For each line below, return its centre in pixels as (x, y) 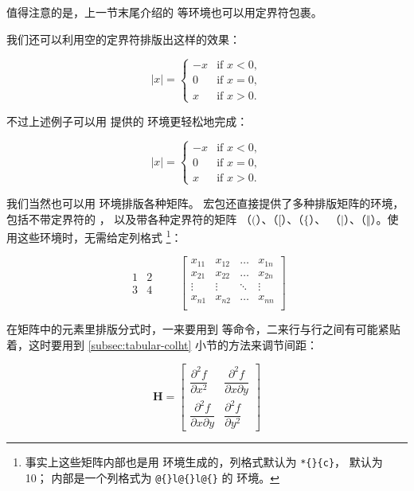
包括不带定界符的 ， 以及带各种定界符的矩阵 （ (129, 218)
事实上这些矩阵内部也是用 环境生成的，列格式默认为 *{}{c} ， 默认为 (204, 462)
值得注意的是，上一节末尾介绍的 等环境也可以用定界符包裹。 (164, 12)
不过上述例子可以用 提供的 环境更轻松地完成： (127, 121)
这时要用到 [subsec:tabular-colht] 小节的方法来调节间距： (173, 344)
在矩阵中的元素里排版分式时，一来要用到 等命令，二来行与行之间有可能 (192, 328)
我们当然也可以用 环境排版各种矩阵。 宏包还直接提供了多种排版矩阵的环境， (205, 203)
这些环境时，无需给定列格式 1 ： (100, 236)
